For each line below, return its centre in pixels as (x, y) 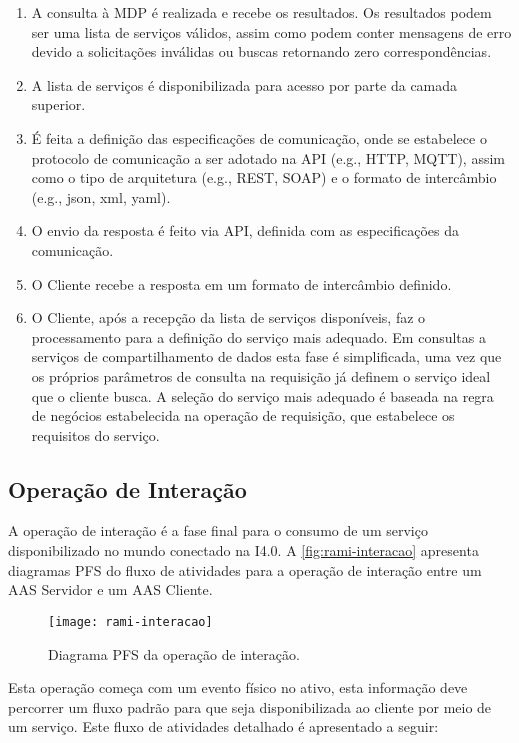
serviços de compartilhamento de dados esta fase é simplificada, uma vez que (266, 356)
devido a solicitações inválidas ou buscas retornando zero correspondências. (261, 51)
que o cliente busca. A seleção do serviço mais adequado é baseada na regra (262, 395)
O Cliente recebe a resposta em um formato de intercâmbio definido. (241, 283)
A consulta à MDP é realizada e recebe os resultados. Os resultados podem (261, 12)
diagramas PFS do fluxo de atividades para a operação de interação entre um (245, 569)
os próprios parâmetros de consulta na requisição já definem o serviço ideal (261, 375)
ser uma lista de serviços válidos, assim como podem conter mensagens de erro (271, 31)
